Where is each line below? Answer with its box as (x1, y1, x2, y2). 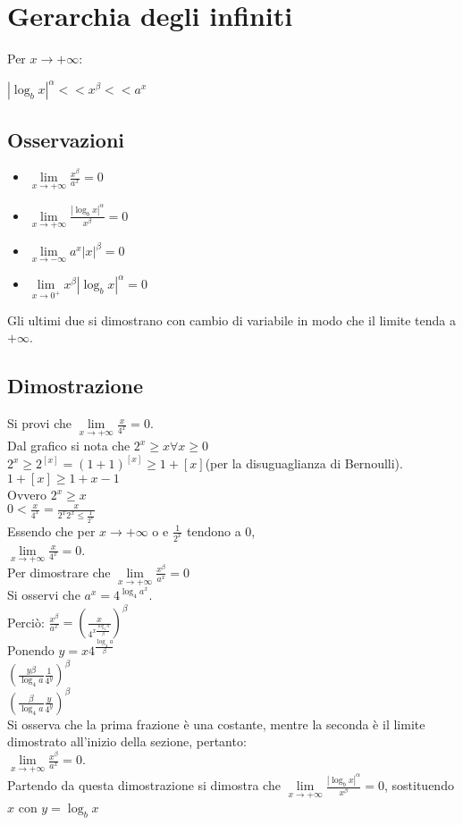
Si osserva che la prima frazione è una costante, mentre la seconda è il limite (7, 714, 425, 733)
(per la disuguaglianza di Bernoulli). (205, 454, 403, 473)
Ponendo (7, 641, 55, 660)
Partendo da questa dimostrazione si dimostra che (7, 776, 281, 795)
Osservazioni (7, 125, 124, 153)
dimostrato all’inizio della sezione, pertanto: (7, 732, 247, 751)
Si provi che (7, 414, 72, 433)
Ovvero (7, 485, 46, 504)
